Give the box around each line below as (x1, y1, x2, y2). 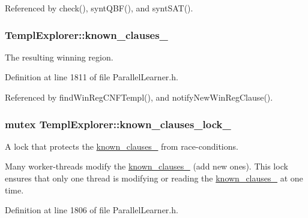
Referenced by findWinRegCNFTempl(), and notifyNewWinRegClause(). (5, 91, 273, 103)
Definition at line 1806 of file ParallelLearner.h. (5, 204, 178, 216)
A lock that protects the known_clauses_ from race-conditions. (5, 140, 238, 152)
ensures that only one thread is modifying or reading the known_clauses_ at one (5, 172, 303, 184)
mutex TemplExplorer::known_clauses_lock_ (5, 116, 231, 131)
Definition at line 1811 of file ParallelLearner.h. (5, 71, 178, 83)
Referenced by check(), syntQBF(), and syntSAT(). (5, 2, 193, 14)
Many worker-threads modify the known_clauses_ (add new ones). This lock (5, 160, 288, 172)
